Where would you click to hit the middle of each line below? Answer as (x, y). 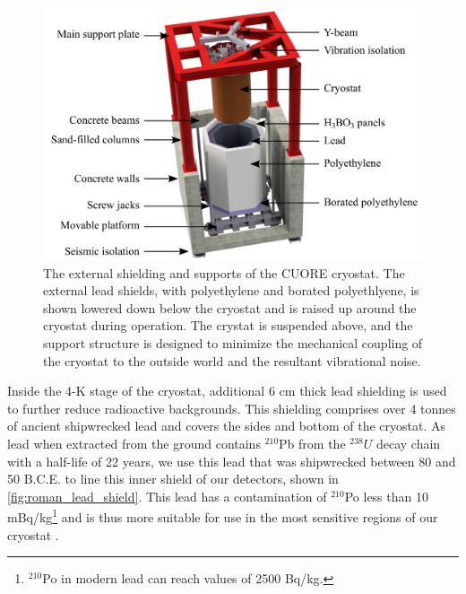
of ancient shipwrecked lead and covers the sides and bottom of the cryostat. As (226, 426)
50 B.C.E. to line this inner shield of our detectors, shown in (173, 479)
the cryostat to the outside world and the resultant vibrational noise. (232, 360)
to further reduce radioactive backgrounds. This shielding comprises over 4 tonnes (232, 408)
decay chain (408, 443)
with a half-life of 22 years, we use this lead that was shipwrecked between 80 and (232, 461)
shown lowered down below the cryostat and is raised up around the (230, 307)
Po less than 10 (386, 496)
